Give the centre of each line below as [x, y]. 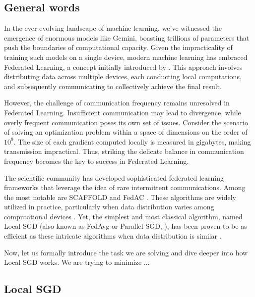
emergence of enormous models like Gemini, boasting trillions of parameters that [127, 37]
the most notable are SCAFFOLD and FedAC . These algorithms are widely [120, 197]
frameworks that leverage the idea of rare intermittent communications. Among [125, 187]
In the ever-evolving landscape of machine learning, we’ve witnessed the [113, 28]
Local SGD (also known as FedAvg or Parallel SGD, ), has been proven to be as [126, 226]
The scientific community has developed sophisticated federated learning [114, 177]
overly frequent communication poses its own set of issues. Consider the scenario [126, 122]
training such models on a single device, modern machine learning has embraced [126, 57]
